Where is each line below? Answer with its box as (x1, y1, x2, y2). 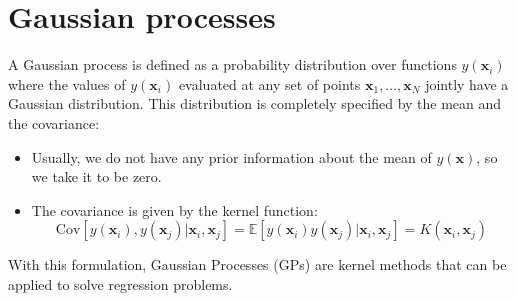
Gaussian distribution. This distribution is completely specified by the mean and (8, 93, 502, 114)
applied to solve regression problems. (8, 273, 233, 294)
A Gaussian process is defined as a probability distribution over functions (8, 54, 457, 75)
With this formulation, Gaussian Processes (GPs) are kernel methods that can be (8, 254, 507, 275)
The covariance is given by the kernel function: (31, 199, 318, 220)
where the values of (8, 73, 126, 94)
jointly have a (425, 73, 509, 94)
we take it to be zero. (31, 166, 162, 187)
